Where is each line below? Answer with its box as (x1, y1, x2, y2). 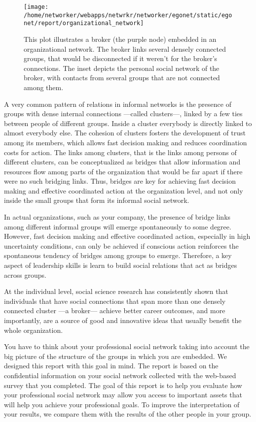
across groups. (4, 269, 46, 280)
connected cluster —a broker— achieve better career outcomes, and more (4, 305, 225, 316)
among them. (24, 82, 64, 92)
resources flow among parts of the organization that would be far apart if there (4, 166, 243, 176)
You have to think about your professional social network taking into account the (4, 341, 250, 352)
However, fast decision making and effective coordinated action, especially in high (4, 231, 251, 241)
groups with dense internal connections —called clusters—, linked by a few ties (4, 108, 243, 119)
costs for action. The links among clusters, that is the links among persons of (4, 147, 237, 157)
